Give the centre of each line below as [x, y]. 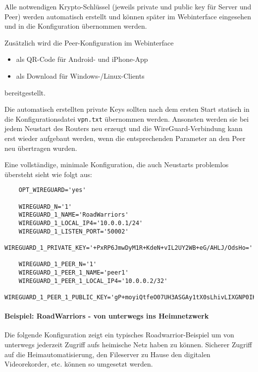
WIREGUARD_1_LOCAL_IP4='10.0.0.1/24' [81, 223]
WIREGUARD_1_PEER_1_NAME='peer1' [74, 272]
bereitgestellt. [25, 92]
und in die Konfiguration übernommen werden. [76, 26]
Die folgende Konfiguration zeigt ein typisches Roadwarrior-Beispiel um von [119, 335]
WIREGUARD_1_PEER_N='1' [58, 264]
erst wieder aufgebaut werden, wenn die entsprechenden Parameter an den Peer [125, 138]
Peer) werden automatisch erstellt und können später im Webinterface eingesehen [128, 16]
